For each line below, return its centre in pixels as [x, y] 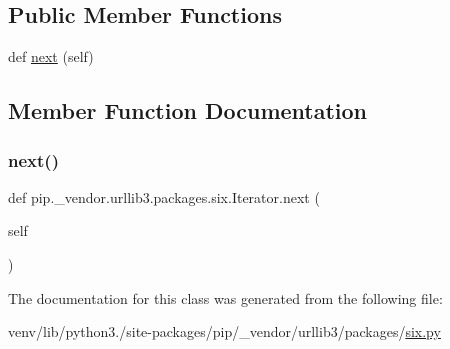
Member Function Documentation [188, 110]
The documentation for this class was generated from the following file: [225, 297]
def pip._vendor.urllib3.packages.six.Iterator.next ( [164, 196]
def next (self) [51, 56]
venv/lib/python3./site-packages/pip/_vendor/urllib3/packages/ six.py [224, 331]
